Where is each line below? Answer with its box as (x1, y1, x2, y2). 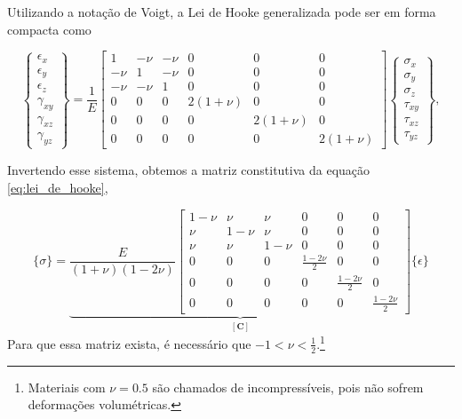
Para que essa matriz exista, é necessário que (7, 334, 251, 352)
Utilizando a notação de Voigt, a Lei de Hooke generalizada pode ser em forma (7, 3, 436, 20)
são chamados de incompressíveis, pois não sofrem (152, 377, 424, 396)
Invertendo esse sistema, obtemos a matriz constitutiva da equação (7, 161, 370, 179)
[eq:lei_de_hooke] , (7, 178, 108, 196)
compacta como (7, 20, 92, 38)
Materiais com (28, 377, 106, 396)
